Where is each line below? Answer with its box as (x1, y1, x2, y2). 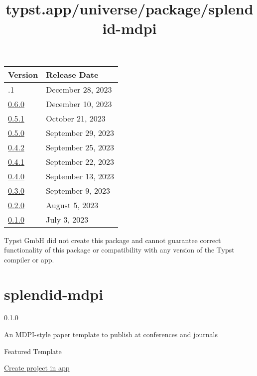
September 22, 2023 (46, 155, 115, 167)
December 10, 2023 (46, 98, 112, 110)
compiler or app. (4, 254, 54, 264)
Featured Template (4, 346, 62, 356)
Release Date (46, 68, 99, 80)
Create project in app (4, 363, 70, 373)
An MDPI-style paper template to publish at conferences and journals (4, 329, 218, 340)
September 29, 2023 (46, 126, 115, 138)
